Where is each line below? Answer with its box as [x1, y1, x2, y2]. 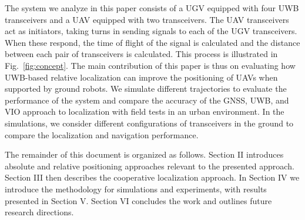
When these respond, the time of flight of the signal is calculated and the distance [5, 36, 300, 48]
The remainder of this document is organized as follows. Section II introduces [5, 148, 284, 161]
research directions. [5, 206, 74, 218]
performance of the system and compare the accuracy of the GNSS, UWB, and [5, 94, 289, 106]
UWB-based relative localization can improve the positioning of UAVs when [5, 71, 278, 83]
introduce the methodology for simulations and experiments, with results [5, 182, 267, 195]
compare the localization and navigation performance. [5, 128, 199, 141]
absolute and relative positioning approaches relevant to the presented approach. [5, 159, 294, 172]
